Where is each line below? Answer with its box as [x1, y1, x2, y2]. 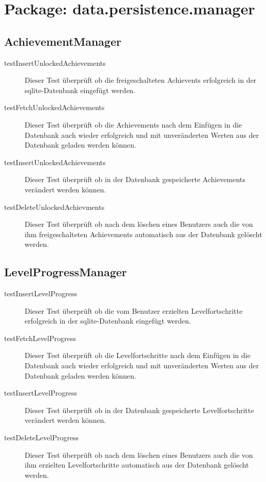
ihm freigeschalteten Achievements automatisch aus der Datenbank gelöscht [25, 228, 262, 239]
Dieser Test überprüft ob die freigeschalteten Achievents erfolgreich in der [25, 75, 257, 85]
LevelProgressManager [4, 264, 127, 280]
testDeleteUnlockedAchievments [4, 201, 105, 212]
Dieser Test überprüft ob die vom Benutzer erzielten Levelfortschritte [25, 305, 243, 316]
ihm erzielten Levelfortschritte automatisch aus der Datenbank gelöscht [25, 459, 249, 470]
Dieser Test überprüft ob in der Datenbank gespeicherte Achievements [25, 174, 245, 185]
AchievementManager [4, 33, 122, 49]
